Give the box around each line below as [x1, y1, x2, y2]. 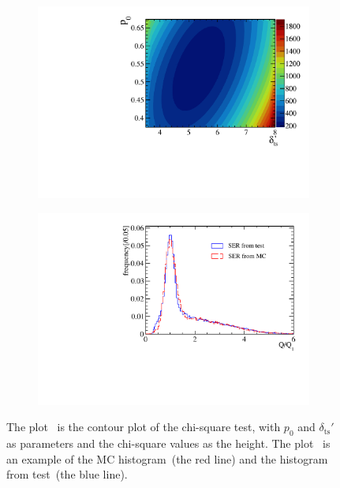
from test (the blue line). [6, 466, 128, 482]
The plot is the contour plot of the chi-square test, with [6, 419, 281, 435]
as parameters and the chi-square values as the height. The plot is [6, 435, 331, 452]
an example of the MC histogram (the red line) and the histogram [6, 450, 328, 467]
